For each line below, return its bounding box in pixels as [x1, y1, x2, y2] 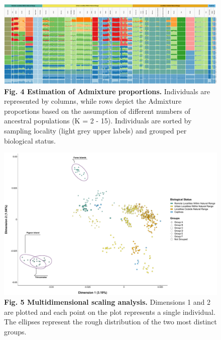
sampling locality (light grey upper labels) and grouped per [4, 125, 187, 135]
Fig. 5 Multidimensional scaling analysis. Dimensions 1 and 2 [4, 297, 210, 307]
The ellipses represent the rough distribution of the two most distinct [4, 316, 217, 327]
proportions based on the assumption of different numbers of [4, 105, 190, 116]
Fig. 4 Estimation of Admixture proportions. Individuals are [4, 86, 210, 96]
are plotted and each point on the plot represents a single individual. [4, 306, 215, 317]
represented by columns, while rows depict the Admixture [4, 96, 182, 106]
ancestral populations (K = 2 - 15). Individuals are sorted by [4, 115, 192, 126]
